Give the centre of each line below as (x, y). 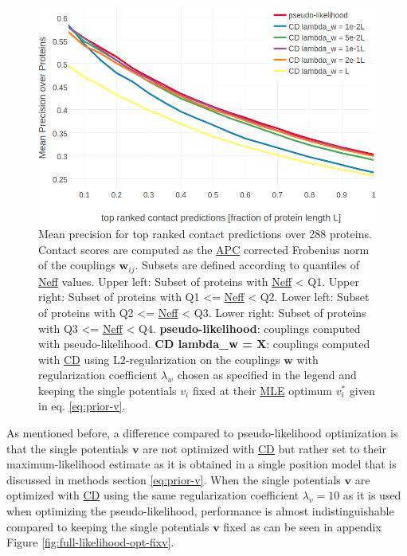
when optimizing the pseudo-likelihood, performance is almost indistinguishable (200, 511)
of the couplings (77, 265)
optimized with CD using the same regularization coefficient (153, 495)
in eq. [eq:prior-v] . (82, 406)
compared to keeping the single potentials (108, 526)
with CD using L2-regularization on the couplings (159, 359)
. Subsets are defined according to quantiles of (247, 265)
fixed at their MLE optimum (262, 390)
